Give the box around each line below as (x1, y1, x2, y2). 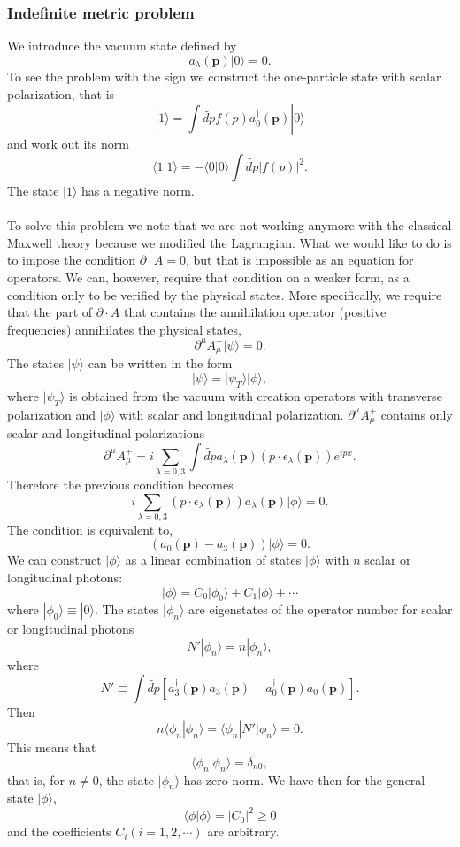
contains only (380, 404, 453, 423)
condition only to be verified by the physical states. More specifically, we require (7, 285, 442, 304)
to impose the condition (7, 250, 136, 269)
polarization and (7, 404, 96, 423)
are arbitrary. (207, 822, 280, 841)
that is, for (7, 770, 65, 789)
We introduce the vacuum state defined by (7, 36, 237, 55)
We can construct (7, 551, 102, 569)
